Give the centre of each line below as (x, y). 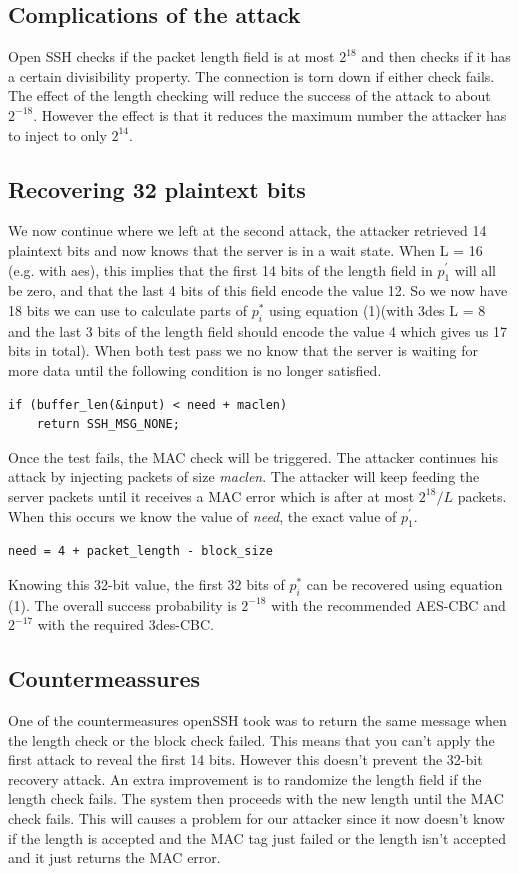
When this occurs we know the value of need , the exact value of (202, 515)
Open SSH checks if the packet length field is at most (171, 56)
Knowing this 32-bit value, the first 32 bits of (146, 583)
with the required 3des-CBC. (125, 624)
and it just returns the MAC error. (114, 857)
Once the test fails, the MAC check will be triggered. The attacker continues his (253, 456)
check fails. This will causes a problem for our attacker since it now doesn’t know (256, 818)
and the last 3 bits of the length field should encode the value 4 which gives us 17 (257, 330)
